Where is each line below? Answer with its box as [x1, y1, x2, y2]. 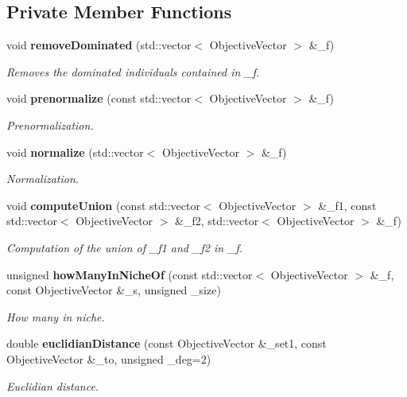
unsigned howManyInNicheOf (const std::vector [6, 266, 253, 282]
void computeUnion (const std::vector [6, 197, 200, 213]
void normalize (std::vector [6, 143, 144, 160]
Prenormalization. [6, 116, 94, 133]
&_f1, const [318, 197, 377, 213]
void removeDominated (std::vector [6, 37, 192, 53]
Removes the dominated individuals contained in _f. [6, 63, 260, 80]
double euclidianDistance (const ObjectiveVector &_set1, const [6, 335, 327, 352]
